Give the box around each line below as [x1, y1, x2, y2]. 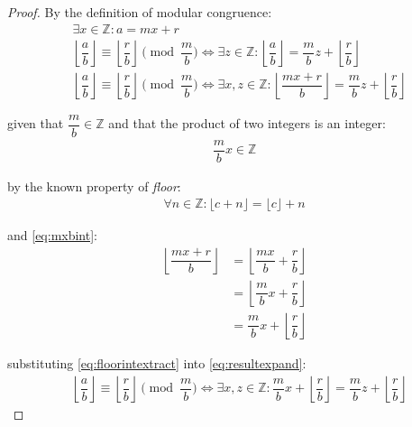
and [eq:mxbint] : [7, 226, 97, 245]
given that [7, 114, 64, 133]
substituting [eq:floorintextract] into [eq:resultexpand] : [7, 354, 307, 373]
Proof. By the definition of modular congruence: [7, 3, 272, 21]
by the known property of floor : [7, 176, 181, 195]
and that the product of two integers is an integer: [108, 114, 386, 133]
